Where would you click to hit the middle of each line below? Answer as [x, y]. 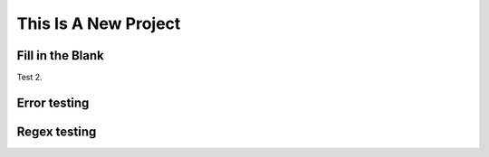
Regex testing [57, 131]
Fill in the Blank [60, 55]
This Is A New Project [99, 23]
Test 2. [29, 78]
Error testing [53, 102]
